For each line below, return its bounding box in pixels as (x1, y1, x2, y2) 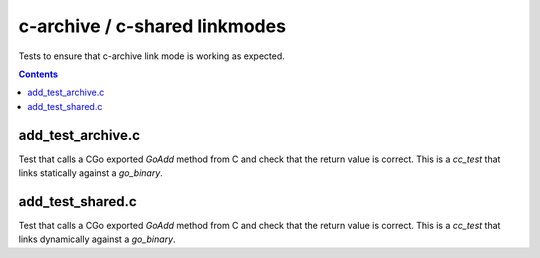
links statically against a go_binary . (18, 167, 164, 179)
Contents (18, 68, 59, 80)
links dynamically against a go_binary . (18, 233, 176, 245)
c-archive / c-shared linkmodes (18, 15, 287, 37)
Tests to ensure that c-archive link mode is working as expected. (18, 50, 285, 62)
